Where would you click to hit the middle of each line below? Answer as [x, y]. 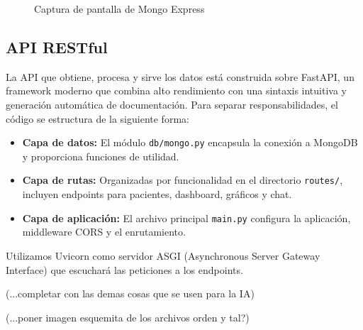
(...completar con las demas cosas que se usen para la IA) [130, 293]
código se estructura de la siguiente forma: [97, 118]
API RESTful [57, 46]
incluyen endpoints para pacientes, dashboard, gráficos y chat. [157, 194]
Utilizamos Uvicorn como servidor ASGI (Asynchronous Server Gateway [163, 255]
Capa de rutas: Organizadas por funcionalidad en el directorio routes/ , [183, 180]
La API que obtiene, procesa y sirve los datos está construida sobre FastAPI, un [180, 76]
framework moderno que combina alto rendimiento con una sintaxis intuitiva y [176, 90]
